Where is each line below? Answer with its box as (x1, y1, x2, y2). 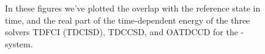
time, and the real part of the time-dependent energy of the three (5, 13, 250, 26)
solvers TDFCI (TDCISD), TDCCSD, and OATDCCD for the (5, 25, 238, 38)
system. (5, 37, 33, 50)
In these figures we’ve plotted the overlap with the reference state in (5, 2, 261, 14)
